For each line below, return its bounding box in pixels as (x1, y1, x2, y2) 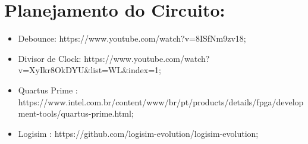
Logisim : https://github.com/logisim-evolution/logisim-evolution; (18, 127, 259, 139)
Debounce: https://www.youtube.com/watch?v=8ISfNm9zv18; (18, 32, 246, 45)
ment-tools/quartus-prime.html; (18, 107, 134, 120)
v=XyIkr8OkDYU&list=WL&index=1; (18, 64, 161, 76)
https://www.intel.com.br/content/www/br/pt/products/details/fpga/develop (18, 95, 304, 108)
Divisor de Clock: (18, 52, 81, 64)
